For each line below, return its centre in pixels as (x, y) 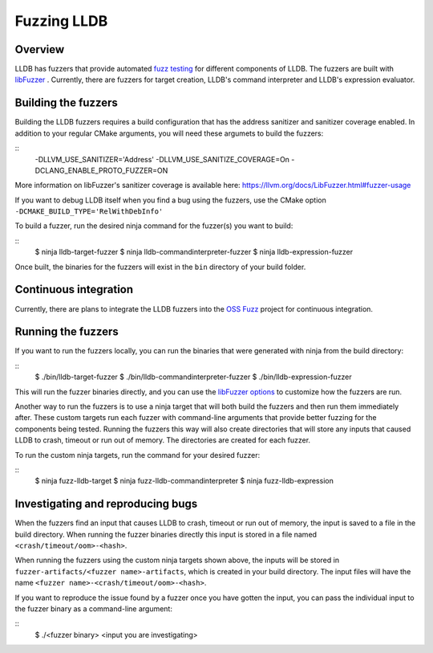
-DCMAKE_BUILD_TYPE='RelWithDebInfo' (89, 212)
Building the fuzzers (66, 103)
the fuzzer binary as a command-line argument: (93, 609)
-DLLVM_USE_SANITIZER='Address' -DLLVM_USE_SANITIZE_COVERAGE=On (162, 159)
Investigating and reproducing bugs (106, 504)
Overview (40, 49)
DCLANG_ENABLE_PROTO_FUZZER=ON (101, 170)
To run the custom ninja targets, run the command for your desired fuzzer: (138, 455)
